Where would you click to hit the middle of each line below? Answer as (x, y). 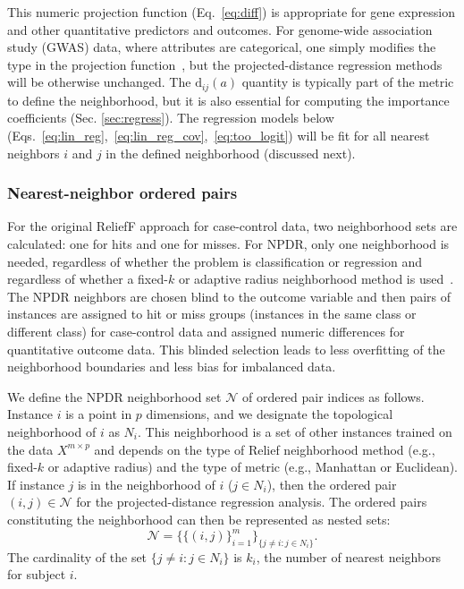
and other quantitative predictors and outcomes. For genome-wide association (220, 29)
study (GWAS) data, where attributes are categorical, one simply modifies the (222, 47)
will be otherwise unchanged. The (99, 82)
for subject (37, 574)
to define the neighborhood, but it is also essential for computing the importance (228, 100)
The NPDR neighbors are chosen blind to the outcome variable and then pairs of (229, 296)
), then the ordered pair (332, 484)
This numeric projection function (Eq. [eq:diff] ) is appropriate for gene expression (231, 12)
